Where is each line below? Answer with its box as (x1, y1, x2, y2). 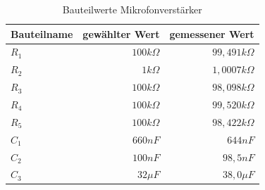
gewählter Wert (82, 26, 160, 41)
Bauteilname (11, 26, 73, 41)
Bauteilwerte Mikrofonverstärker (62, 2, 202, 16)
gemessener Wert (169, 26, 254, 41)
